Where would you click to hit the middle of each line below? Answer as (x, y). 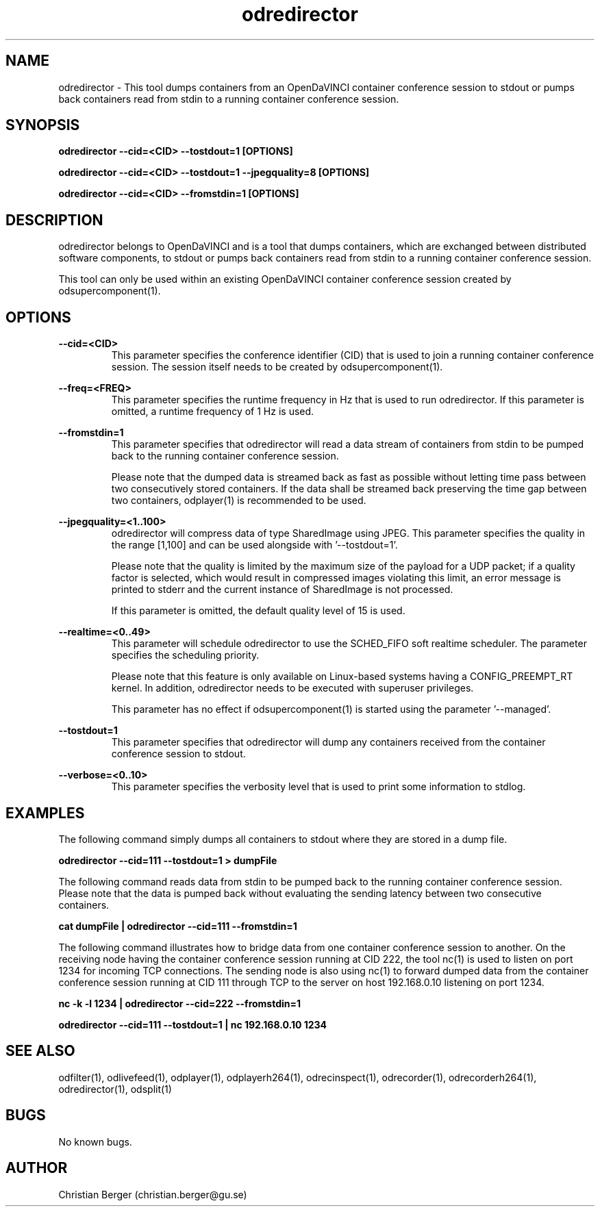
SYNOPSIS (43, 125)
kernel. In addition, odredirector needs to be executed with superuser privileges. (292, 688)
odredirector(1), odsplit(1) (115, 1089)
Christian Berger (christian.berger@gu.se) (153, 1194)
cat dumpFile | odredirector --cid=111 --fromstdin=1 (178, 926)
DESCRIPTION (54, 220)
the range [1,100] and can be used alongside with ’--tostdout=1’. (254, 545)
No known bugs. (95, 1141)
